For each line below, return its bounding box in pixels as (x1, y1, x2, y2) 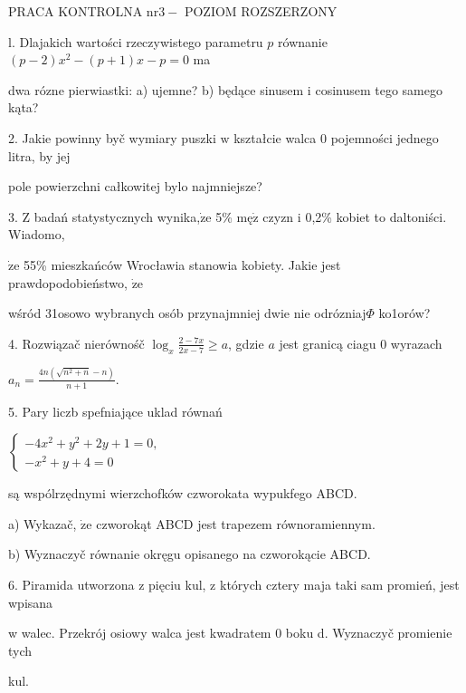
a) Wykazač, (8, 514, 77, 533)
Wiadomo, (8, 225, 65, 244)
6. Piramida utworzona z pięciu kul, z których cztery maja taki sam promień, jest (8, 575, 460, 594)
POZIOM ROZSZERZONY (184, 2, 338, 20)
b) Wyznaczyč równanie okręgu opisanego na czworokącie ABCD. (8, 544, 371, 563)
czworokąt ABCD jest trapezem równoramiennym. (96, 514, 376, 533)
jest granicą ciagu (279, 333, 376, 352)
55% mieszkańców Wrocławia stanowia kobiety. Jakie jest (24, 255, 341, 274)
